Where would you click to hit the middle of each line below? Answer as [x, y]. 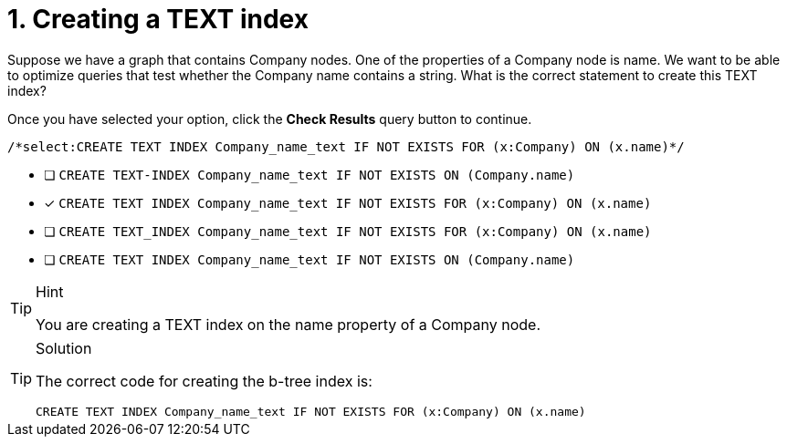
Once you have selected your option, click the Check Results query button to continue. [270, 119]
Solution [64, 348]
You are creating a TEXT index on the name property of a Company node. [289, 324]
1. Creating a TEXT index [158, 19]
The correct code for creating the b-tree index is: [204, 381]
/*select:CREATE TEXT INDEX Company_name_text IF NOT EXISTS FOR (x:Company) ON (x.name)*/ [346, 146]
